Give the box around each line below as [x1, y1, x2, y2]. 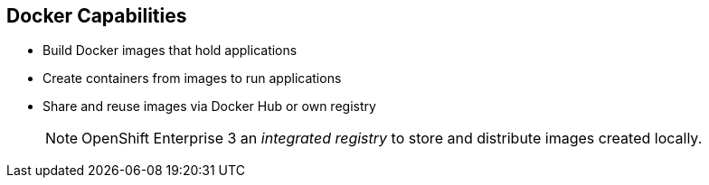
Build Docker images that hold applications [43, 42, 298, 59]
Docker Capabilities [6, 5, 187, 27]
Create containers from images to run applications [43, 70, 342, 87]
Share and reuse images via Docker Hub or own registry [43, 98, 376, 115]
